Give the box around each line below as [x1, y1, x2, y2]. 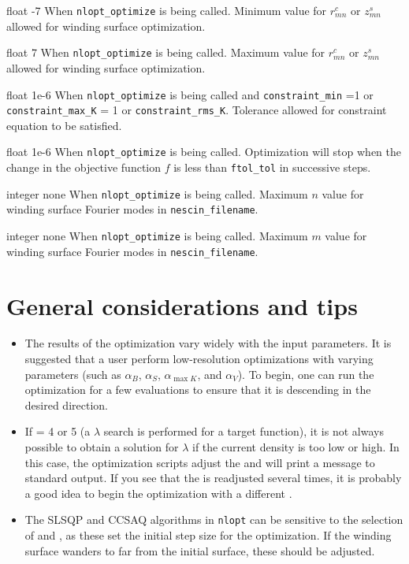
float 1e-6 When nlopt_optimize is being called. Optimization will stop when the [6, 143, 401, 160]
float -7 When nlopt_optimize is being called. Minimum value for [6, 2, 327, 18]
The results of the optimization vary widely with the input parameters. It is [24, 335, 392, 351]
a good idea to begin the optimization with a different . [24, 484, 292, 501]
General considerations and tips [6, 289, 358, 321]
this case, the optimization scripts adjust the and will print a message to [24, 454, 375, 470]
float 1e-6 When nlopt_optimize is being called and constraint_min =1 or [6, 86, 374, 102]
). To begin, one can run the [237, 365, 374, 382]
